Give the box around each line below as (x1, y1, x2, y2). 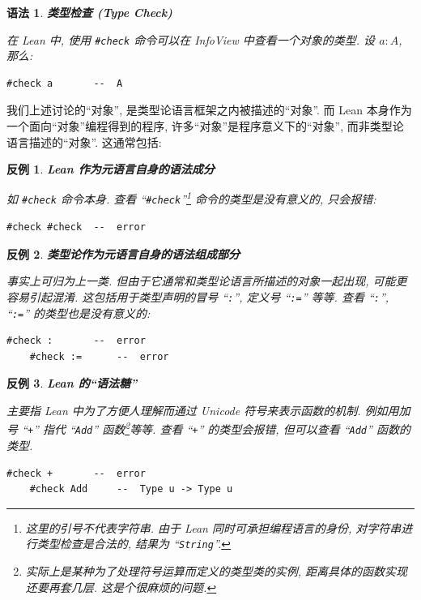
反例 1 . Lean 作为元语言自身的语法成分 (6, 161, 215, 178)
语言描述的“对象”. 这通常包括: (6, 133, 162, 150)
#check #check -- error (6, 221, 146, 234)
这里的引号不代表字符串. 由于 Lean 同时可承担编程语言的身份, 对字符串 (25, 519, 402, 536)
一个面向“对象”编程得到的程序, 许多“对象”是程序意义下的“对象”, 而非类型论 (6, 118, 404, 135)
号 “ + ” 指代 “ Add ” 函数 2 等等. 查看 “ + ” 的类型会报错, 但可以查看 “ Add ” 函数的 (6, 418, 410, 438)
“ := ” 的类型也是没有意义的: (6, 304, 151, 321)
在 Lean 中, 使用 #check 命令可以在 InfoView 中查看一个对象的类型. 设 (6, 31, 376, 48)
